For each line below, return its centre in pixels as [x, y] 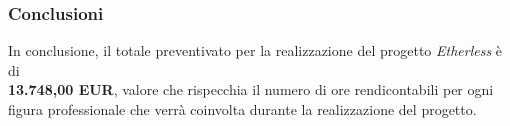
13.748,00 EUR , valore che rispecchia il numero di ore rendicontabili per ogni [251, 89]
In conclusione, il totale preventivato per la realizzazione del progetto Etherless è [255, 50]
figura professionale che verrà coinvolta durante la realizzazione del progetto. [242, 109]
